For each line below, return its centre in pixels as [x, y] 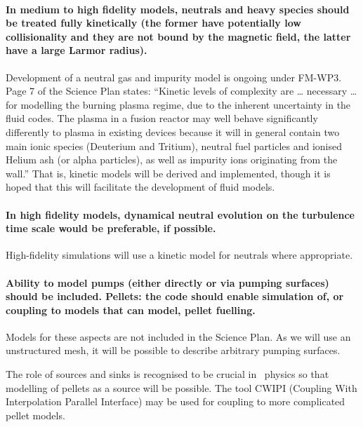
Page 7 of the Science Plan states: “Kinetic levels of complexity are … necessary [177, 91]
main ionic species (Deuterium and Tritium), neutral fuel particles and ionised [174, 145]
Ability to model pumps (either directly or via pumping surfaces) [167, 282]
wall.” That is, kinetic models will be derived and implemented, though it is [168, 173]
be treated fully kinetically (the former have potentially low [153, 23]
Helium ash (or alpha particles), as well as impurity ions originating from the [172, 160]
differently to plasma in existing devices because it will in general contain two [173, 131]
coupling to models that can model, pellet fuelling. [131, 310]
